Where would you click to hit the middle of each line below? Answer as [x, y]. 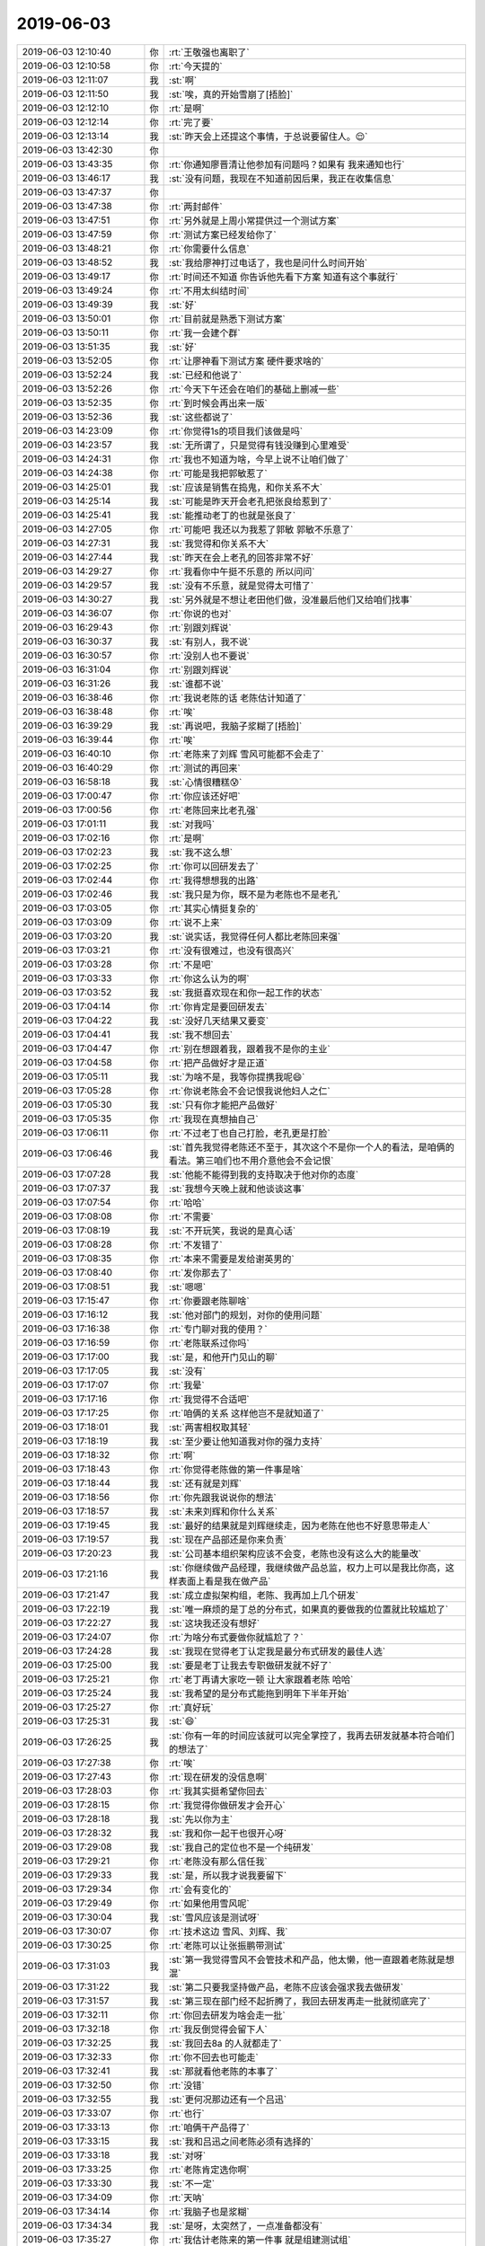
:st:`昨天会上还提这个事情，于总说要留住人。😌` [269, 137]
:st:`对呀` [188, 2155]
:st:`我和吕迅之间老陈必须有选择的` [242, 2141]
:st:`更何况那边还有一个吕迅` [228, 2100]
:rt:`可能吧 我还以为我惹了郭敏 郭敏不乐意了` [261, 529]
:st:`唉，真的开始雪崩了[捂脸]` [231, 94]
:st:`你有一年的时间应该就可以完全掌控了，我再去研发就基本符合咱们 [312, 1736]
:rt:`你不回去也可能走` [214, 2057]
